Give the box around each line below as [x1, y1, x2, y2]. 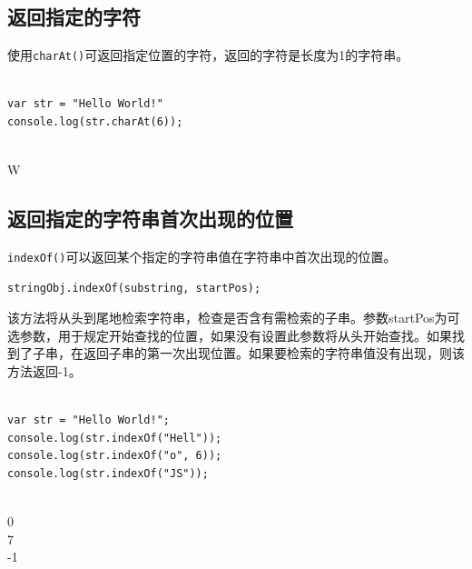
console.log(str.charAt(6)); [7, 115, 183, 129]
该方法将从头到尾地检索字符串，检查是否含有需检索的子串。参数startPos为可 [7, 308, 460, 327]
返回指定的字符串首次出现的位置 [7, 205, 293, 233]
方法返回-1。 [7, 362, 82, 381]
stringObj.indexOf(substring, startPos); [7, 281, 261, 294]
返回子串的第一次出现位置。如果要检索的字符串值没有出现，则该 [83, 344, 465, 363]
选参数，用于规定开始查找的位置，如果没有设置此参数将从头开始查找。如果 [7, 325, 452, 344]
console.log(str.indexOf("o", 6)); [7, 449, 222, 463]
